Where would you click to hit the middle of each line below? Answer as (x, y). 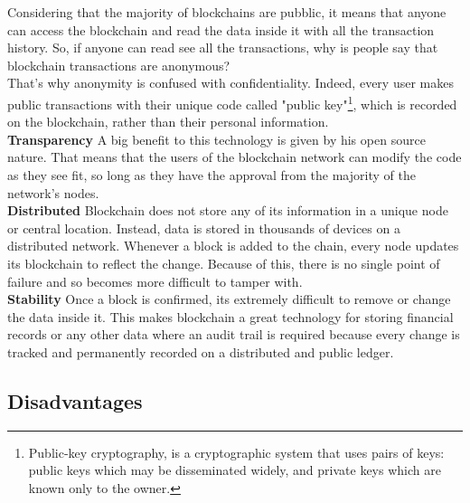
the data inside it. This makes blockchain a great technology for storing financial (230, 316)
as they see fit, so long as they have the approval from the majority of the (211, 175)
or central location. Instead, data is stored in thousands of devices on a (204, 228)
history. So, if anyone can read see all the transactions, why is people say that (223, 47)
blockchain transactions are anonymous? (119, 65)
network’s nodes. (53, 192)
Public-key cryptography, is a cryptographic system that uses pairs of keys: (236, 452)
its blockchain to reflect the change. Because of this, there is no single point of (224, 263)
